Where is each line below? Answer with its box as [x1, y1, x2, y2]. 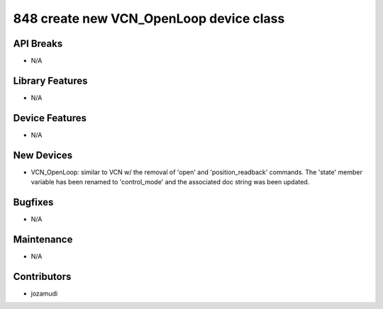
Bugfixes [13, 196, 54, 208]
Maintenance [13, 233, 73, 245]
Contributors [13, 270, 72, 283]
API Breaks [13, 38, 63, 50]
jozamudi [30, 289, 58, 298]
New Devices [13, 149, 73, 161]
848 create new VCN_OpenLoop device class [13, 11, 285, 26]
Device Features [13, 112, 87, 124]
